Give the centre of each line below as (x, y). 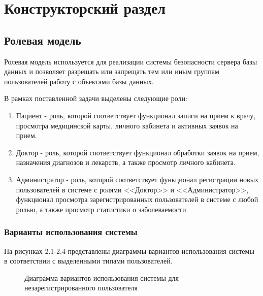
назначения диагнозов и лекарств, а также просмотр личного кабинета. (126, 162)
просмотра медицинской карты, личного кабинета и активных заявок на (127, 125)
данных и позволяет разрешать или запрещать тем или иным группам (112, 71)
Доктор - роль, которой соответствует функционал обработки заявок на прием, (138, 152)
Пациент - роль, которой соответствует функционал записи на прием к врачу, (136, 115)
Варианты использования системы (71, 232)
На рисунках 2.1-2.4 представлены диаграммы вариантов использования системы (129, 251)
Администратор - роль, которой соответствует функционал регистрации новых (137, 179)
